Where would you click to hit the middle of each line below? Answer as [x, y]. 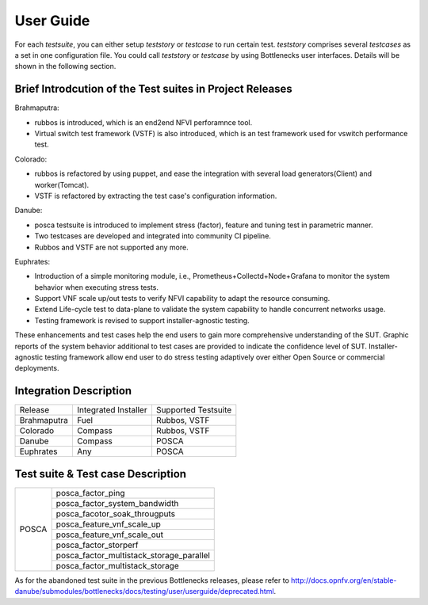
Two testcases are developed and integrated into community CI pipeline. [153, 236]
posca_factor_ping [91, 493]
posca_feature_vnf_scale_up [109, 524]
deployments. [37, 368]
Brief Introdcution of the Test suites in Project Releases [153, 89]
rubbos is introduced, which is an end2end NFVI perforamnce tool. [143, 122]
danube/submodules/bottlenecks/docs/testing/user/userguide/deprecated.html [144, 592]
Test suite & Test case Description [100, 474]
